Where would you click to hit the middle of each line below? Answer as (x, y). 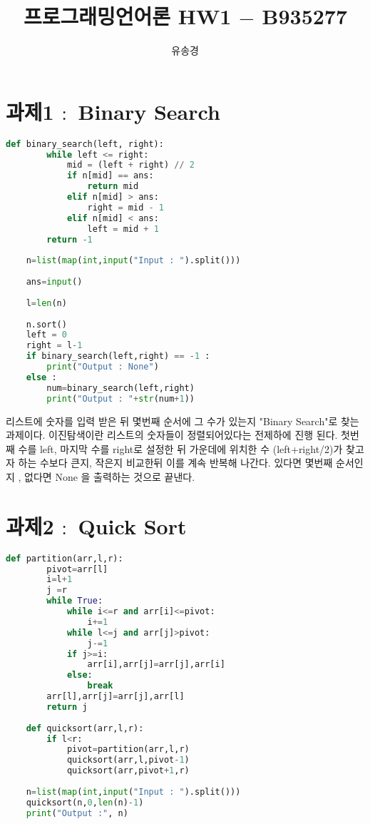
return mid (113, 187)
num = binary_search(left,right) (120, 388)
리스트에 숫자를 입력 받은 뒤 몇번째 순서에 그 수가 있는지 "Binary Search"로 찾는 (183, 421)
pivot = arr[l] (77, 569)
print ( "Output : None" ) (103, 367)
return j (67, 707)
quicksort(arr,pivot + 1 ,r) (128, 771)
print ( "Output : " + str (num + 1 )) (120, 398)
